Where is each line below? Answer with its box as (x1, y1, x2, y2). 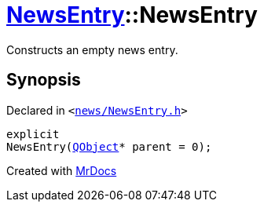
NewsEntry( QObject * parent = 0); (6, 140, 212, 153)
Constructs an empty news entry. (6, 42, 178, 57)
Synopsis (6, 70, 81, 90)
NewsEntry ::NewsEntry (6, 2, 258, 28)
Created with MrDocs (6, 163, 117, 177)
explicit (6, 127, 60, 140)
